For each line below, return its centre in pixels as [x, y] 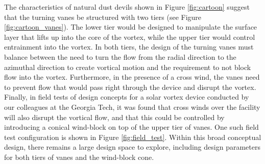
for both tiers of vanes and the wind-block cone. [79, 157]
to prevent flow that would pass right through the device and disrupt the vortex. [130, 87]
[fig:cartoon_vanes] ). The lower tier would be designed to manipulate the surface [131, 27]
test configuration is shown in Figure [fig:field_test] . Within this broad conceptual [133, 137]
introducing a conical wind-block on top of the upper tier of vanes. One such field [131, 127]
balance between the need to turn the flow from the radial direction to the [120, 56]
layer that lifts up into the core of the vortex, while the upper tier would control [130, 37]
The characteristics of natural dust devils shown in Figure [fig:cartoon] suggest [127, 7]
